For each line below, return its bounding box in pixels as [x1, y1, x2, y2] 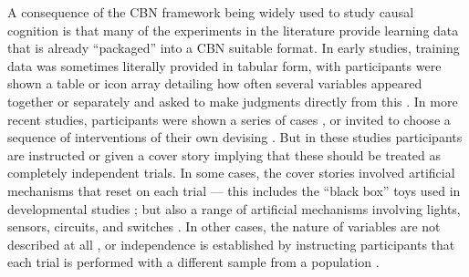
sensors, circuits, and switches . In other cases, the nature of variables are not [7, 217, 441, 236]
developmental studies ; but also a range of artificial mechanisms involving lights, [7, 199, 461, 218]
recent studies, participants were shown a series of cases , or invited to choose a [7, 109, 451, 128]
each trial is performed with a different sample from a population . [7, 252, 380, 272]
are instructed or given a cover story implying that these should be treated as [7, 145, 442, 164]
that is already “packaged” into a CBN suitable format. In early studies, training [7, 38, 460, 57]
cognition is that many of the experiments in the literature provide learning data [7, 20, 459, 39]
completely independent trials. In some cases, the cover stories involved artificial [7, 163, 455, 182]
